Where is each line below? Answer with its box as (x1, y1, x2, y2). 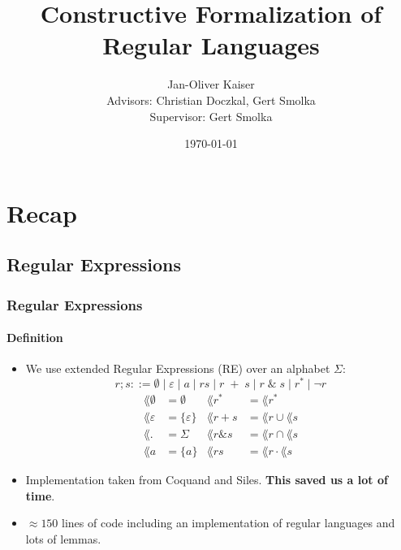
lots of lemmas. (25, 530, 101, 547)
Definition (6, 329, 63, 346)
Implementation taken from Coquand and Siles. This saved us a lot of (25, 471, 388, 488)
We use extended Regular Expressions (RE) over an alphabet (25, 360, 330, 377)
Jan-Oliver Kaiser (167, 76, 255, 93)
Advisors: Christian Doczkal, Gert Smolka (106, 91, 316, 108)
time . (25, 487, 55, 504)
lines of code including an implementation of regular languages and (62, 514, 395, 531)
